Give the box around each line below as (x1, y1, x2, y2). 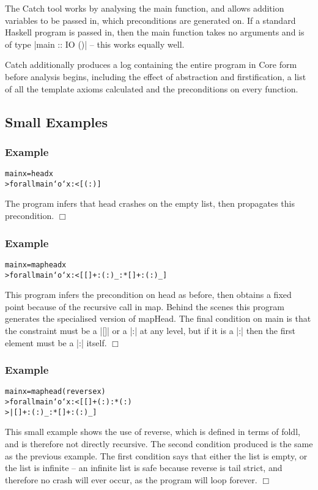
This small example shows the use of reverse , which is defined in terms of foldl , (5, 425, 300, 438)
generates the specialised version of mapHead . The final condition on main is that (5, 312, 311, 325)
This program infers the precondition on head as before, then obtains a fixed (5, 288, 292, 301)
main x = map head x (5, 260, 67, 269)
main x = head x (5, 169, 53, 179)
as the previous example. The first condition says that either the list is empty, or (5, 449, 308, 462)
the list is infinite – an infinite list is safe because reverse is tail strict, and (5, 461, 283, 474)
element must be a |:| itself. (5, 336, 107, 349)
